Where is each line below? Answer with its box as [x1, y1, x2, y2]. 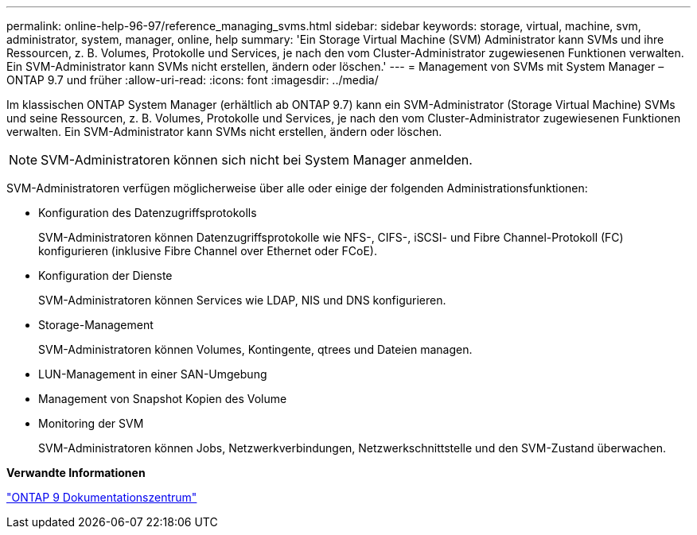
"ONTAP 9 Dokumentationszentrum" [6, 490, 197, 504]
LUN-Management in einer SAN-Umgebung [38, 367, 267, 381]
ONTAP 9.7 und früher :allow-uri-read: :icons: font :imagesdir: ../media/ [6, 73, 379, 87]
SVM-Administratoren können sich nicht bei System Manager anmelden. [41, 152, 473, 168]
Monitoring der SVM [38, 417, 144, 430]
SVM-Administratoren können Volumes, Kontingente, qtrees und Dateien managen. [38, 343, 473, 356]
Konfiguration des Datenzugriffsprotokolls [38, 206, 257, 219]
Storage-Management [38, 318, 154, 331]
